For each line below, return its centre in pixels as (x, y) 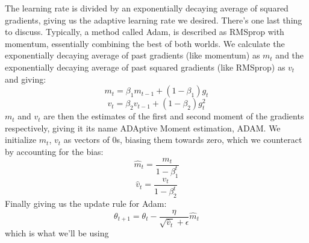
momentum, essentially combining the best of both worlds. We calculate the (145, 43)
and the (290, 55)
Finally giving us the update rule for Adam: (86, 203)
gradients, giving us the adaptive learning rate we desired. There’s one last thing (154, 20)
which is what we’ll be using (57, 232)
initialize (21, 140)
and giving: (26, 79)
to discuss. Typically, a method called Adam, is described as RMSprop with (145, 32)
